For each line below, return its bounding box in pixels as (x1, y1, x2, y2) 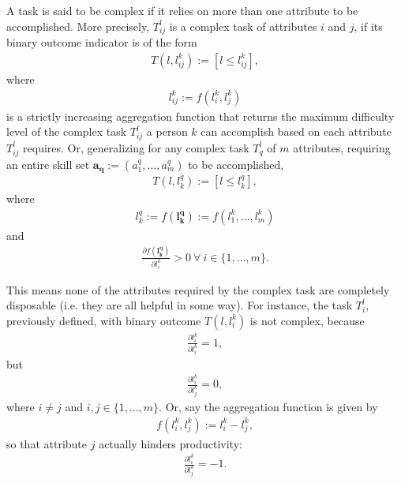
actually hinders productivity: (99, 435, 242, 451)
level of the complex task (6, 123, 127, 140)
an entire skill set (6, 155, 90, 172)
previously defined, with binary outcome (6, 312, 201, 328)
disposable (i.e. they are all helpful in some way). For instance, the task (6, 297, 353, 313)
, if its (354, 17, 383, 34)
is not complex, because (249, 312, 365, 328)
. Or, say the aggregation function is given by (159, 398, 378, 414)
